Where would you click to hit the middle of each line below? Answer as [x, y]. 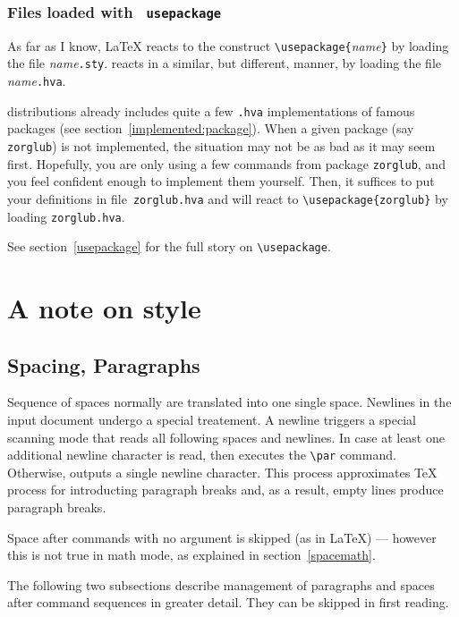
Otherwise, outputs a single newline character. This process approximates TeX [222, 472]
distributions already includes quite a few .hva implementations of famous [211, 110]
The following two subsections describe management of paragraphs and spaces [221, 584]
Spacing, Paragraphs [104, 364]
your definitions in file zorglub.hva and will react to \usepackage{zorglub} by [228, 198]
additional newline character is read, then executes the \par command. [202, 455]
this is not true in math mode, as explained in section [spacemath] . [191, 555]
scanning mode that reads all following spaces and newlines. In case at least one [226, 437]
